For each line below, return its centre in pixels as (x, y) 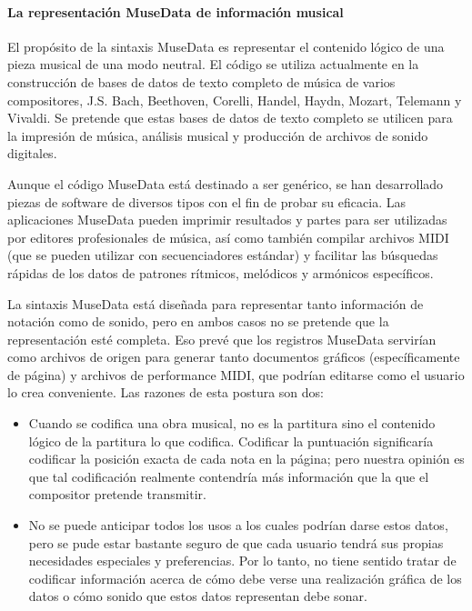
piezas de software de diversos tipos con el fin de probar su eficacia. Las (206, 201)
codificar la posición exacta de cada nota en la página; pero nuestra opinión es (246, 459)
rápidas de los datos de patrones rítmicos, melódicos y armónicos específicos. (221, 272)
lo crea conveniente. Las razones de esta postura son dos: (166, 392)
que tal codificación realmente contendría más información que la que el (229, 476)
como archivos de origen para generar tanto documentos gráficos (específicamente (234, 357)
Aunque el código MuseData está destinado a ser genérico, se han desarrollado (226, 183)
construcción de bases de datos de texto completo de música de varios (201, 81)
